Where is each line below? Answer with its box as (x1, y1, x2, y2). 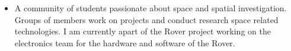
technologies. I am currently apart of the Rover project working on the (14, 25, 271, 37)
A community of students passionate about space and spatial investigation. (14, 2, 287, 14)
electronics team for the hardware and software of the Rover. (14, 36, 235, 49)
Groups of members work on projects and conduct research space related (14, 13, 279, 26)
